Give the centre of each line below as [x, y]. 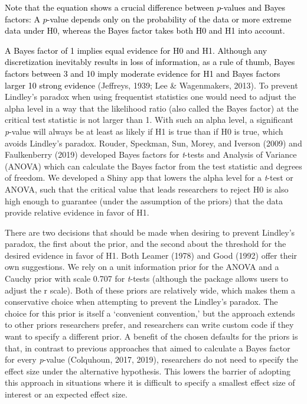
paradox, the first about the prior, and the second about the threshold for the [146, 244]
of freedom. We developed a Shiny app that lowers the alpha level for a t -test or [149, 177]
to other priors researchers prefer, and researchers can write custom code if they [149, 325]
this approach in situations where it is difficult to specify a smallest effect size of [150, 382]
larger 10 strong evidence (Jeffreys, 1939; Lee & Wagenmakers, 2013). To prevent [151, 85]
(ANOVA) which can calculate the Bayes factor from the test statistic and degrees [153, 166]
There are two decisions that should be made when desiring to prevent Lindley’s [150, 232]
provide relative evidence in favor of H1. [77, 212]
